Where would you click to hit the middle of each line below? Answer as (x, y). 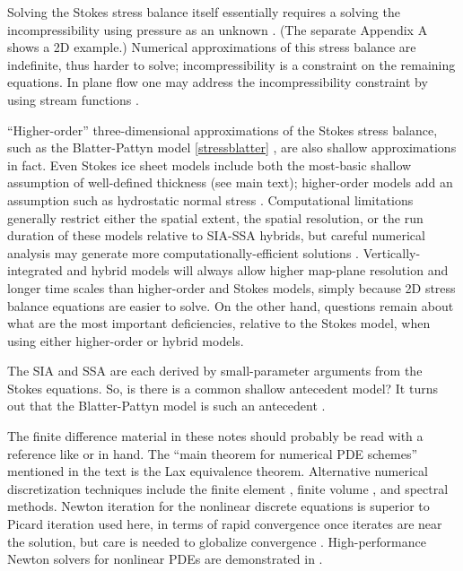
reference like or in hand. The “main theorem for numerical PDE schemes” (213, 453)
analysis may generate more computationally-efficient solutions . (183, 252)
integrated (35, 270)
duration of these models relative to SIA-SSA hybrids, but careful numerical (216, 235)
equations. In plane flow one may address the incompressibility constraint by (218, 82)
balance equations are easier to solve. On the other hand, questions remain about (231, 305)
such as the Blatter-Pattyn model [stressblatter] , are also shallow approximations (232, 147)
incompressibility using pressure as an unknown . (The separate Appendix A (218, 29)
